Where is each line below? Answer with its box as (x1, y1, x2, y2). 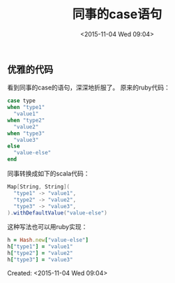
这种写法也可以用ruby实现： (7, 223, 88, 231)
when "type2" (7, 117, 45, 124)
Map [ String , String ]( (7, 183, 70, 191)
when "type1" (7, 104, 45, 111)
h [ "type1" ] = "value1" (7, 243, 73, 250)
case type (7, 97, 36, 105)
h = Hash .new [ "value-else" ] (7, 237, 89, 244)
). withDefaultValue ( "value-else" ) (7, 209, 108, 217)
